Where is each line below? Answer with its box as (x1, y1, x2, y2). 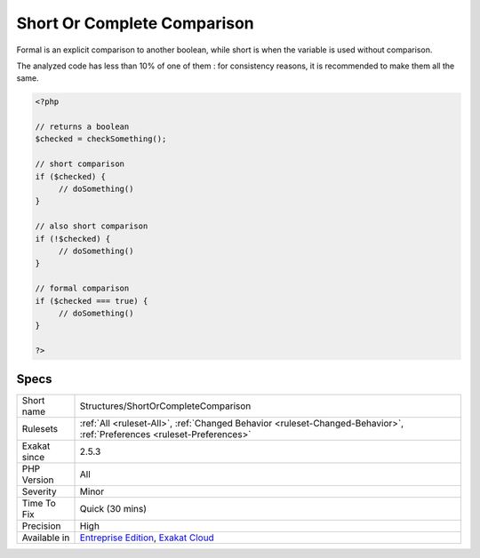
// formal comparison (35, 283, 130, 293)
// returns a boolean (35, 122, 130, 132)
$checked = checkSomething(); (35, 134, 167, 144)
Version (21, 474, 54, 486)
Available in (21, 531, 70, 544)
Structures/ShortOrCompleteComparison (79, 400, 252, 412)
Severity (21, 485, 57, 498)
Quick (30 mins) (79, 502, 147, 514)
